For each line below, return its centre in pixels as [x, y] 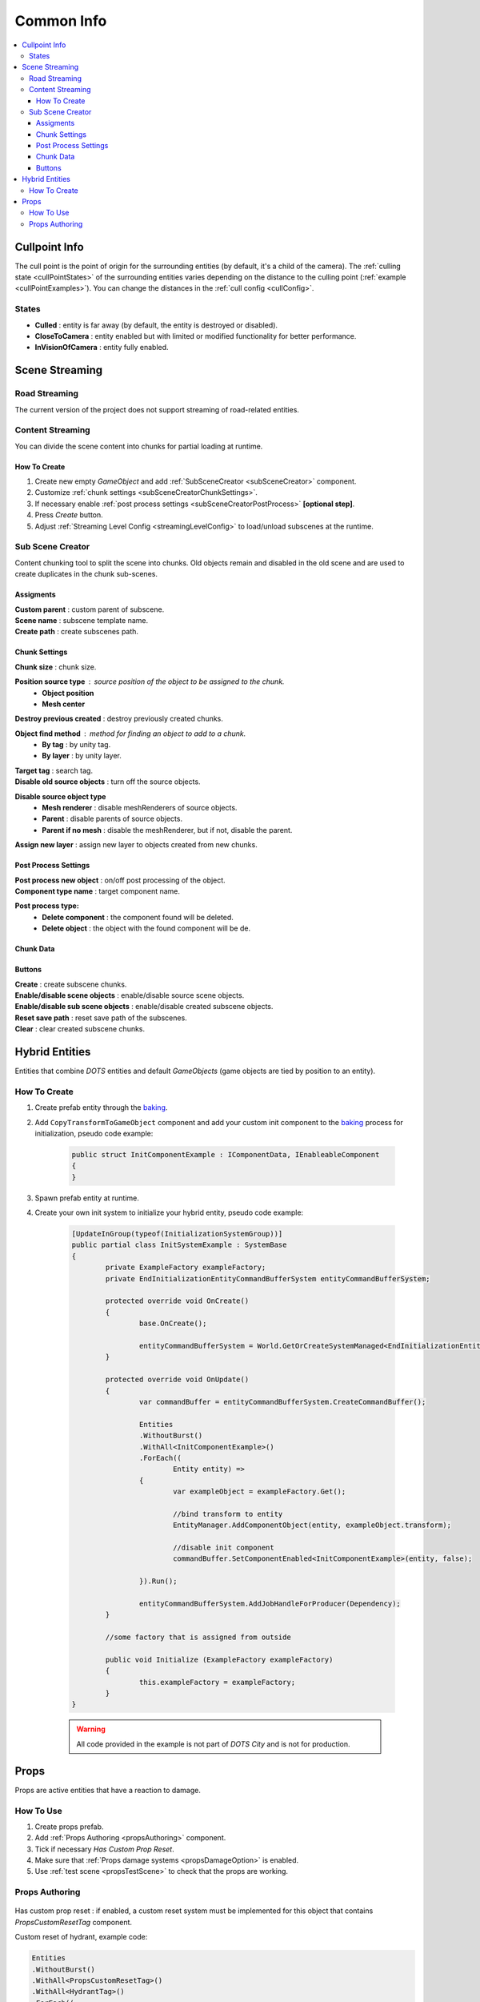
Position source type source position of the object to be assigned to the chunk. [150, 681]
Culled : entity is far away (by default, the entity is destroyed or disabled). [156, 325]
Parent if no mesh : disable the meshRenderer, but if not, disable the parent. [167, 830]
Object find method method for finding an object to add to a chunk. [130, 734]
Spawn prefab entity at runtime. [87, 1198]
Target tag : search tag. [54, 770]
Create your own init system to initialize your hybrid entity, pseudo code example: [169, 1212]
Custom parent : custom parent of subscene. [90, 609]
